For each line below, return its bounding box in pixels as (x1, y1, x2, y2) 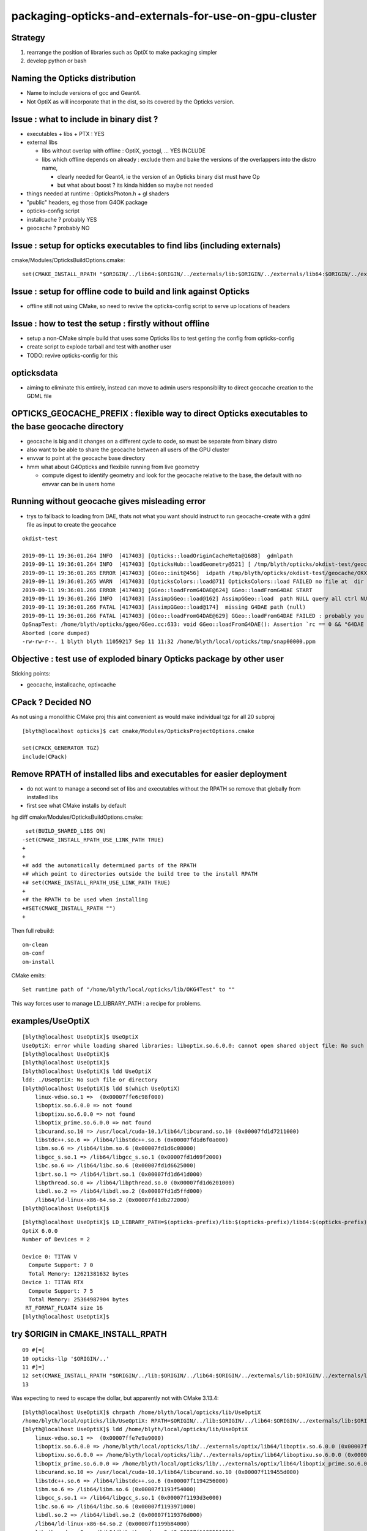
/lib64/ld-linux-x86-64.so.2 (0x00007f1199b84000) (34, 1520, 190, 1527)
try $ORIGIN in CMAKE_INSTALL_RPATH (11, 1329, 168, 1339)
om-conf (22, 950, 45, 957)
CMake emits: (11, 972, 46, 979)
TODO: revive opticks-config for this (26, 352, 119, 359)
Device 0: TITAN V (22, 1253, 78, 1260)
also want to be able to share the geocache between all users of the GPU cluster (26, 446, 229, 453)
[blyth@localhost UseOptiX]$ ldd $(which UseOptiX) (22, 1085, 180, 1092)
